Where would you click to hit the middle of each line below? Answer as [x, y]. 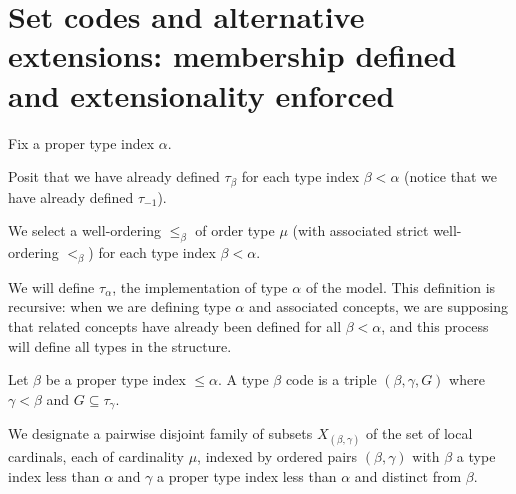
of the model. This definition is [400, 286]
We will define [51, 286]
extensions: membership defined [232, 55]
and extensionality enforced [201, 94]
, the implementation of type [200, 286]
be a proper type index [115, 379]
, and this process [435, 325]
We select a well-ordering [84, 230]
